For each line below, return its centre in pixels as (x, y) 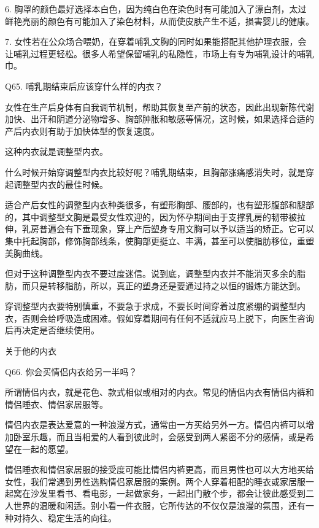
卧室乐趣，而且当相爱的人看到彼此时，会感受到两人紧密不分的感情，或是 (159, 437)
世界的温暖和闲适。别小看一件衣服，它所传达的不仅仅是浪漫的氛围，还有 (159, 505)
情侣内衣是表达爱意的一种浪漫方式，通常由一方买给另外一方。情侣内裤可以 (155, 425)
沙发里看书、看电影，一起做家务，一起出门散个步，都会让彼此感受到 (168, 493)
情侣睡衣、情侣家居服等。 (56, 404)
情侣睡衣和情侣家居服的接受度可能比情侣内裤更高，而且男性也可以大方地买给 (159, 469)
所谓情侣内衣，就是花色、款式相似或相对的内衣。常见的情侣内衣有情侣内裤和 (159, 392)
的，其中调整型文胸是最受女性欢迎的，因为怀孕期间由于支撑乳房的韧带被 (151, 216)
